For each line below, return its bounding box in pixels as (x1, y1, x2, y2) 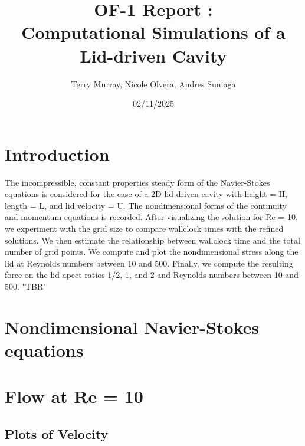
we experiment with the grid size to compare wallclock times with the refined (5, 222, 284, 234)
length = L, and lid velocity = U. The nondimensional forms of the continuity (5, 199, 287, 211)
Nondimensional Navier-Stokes (5, 314, 260, 339)
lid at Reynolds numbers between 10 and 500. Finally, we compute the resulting (5, 257, 293, 269)
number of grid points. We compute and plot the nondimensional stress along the (5, 245, 299, 258)
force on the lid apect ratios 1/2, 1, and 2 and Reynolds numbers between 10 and (5, 268, 299, 281)
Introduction (5, 142, 110, 166)
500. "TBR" (5, 280, 47, 292)
